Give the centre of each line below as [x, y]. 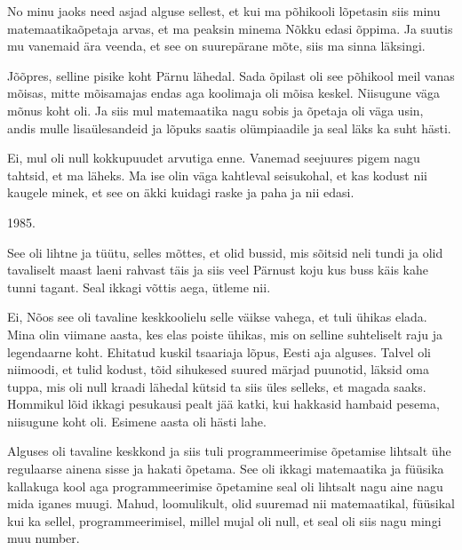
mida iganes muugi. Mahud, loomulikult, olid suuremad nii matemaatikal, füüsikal [231, 503]
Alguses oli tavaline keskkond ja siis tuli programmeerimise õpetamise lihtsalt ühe [229, 451]
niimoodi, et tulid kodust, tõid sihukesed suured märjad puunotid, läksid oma [218, 369]
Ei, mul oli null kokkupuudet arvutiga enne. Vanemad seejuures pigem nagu [214, 158]
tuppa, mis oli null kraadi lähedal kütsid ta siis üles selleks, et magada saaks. [217, 386]
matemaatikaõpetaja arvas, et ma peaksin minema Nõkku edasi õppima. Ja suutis [230, 28]
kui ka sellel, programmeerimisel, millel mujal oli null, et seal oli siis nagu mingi [224, 520]
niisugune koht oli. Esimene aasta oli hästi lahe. [137, 421]
